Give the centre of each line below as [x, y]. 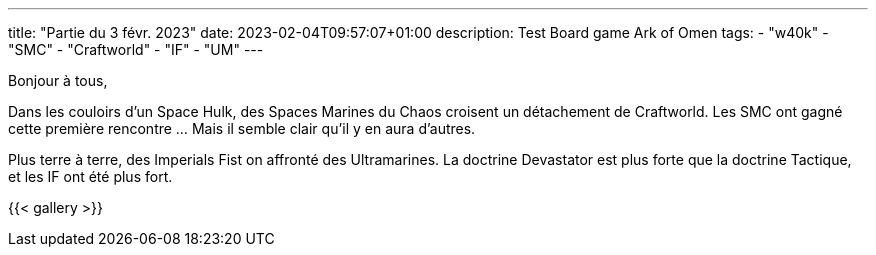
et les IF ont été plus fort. [90, 176]
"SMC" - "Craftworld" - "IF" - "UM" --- [136, 49]
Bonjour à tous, [58, 80]
